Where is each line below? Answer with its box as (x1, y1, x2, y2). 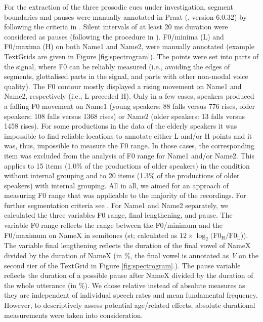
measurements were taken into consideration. (4, 309, 143, 320)
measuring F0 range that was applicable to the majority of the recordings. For (4, 190, 246, 200)
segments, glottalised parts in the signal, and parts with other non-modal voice (4, 71, 248, 82)
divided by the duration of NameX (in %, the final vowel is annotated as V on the (4, 250, 258, 261)
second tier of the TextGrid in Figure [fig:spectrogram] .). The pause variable (4, 260, 241, 270)
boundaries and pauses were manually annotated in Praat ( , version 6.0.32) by (4, 11, 247, 22)
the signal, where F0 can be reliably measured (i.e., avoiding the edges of (4, 61, 230, 71)
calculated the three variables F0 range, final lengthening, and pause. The (4, 210, 233, 220)
